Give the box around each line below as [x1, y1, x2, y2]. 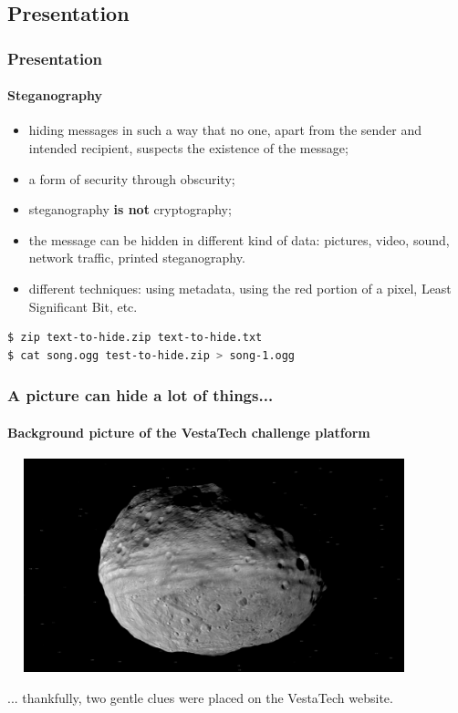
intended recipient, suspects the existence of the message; [28, 139, 349, 158]
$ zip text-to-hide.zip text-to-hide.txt [7, 331, 263, 345]
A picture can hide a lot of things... [7, 384, 274, 407]
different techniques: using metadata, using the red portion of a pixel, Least [28, 278, 452, 297]
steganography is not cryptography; [28, 200, 232, 219]
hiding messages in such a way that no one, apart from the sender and [28, 120, 422, 139]
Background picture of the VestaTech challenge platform [7, 422, 370, 441]
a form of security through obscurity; [28, 169, 235, 188]
